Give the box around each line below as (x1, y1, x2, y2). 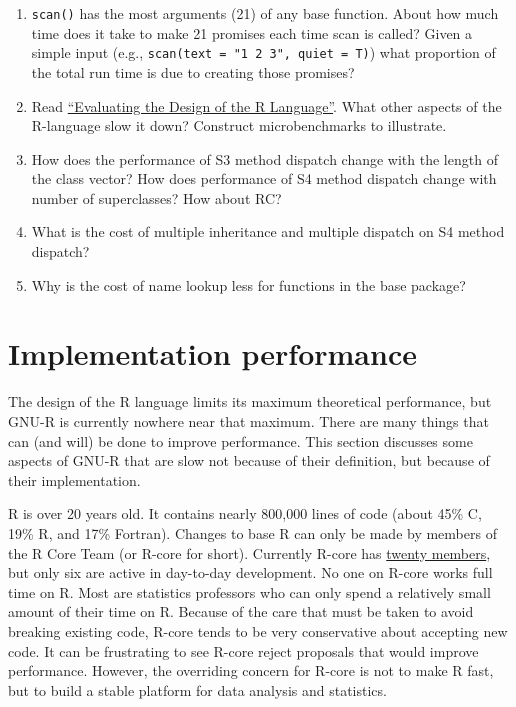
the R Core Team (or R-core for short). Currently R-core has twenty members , (8, 542, 491, 563)
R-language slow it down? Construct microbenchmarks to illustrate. (31, 115, 447, 136)
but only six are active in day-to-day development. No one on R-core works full (8, 562, 493, 583)
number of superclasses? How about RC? (31, 187, 282, 208)
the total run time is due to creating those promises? (31, 61, 355, 82)
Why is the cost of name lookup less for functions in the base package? (31, 274, 466, 295)
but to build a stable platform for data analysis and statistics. (8, 679, 387, 700)
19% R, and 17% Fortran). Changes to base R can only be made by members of (8, 522, 497, 543)
